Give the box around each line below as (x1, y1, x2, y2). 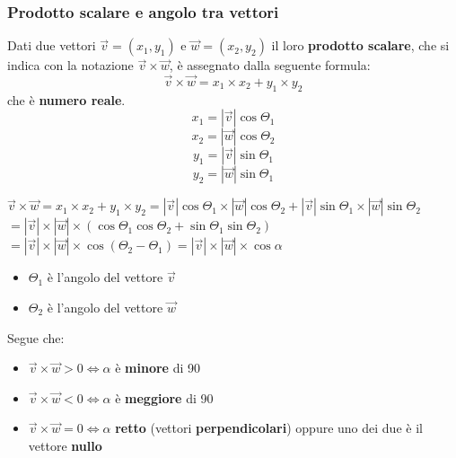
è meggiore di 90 (115, 388, 214, 407)
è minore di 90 (115, 358, 200, 377)
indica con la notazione (7, 56, 134, 75)
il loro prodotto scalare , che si (271, 36, 450, 55)
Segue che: (7, 328, 65, 347)
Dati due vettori (7, 36, 96, 55)
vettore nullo (28, 436, 102, 454)
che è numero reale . (7, 90, 126, 109)
